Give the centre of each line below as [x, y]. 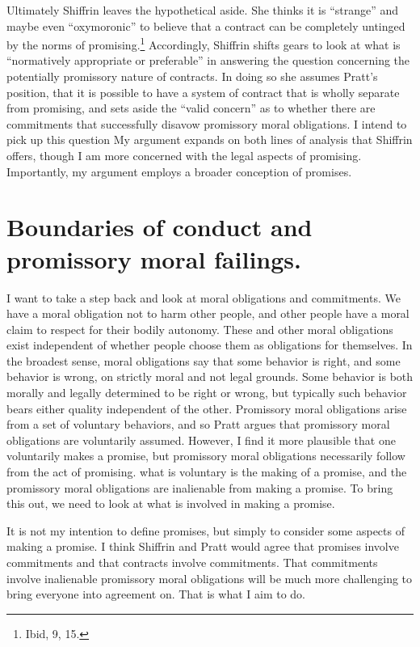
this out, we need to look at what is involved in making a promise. [171, 503]
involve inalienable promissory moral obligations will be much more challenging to [210, 578]
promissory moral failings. [154, 258]
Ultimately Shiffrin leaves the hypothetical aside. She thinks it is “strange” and [203, 10]
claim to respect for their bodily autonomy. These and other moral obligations [200, 329]
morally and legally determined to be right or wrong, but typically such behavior [207, 393]
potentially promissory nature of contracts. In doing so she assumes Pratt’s [192, 76]
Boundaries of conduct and [160, 227]
